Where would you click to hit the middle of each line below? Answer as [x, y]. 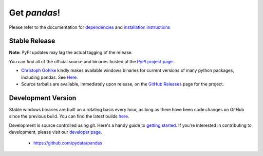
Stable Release [32, 41]
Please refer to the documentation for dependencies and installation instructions [90, 27]
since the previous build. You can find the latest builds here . [69, 116]
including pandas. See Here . [49, 77]
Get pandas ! [35, 13]
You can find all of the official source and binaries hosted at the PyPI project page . [92, 61]
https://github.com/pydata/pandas [68, 143]
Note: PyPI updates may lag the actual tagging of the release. [71, 52]
